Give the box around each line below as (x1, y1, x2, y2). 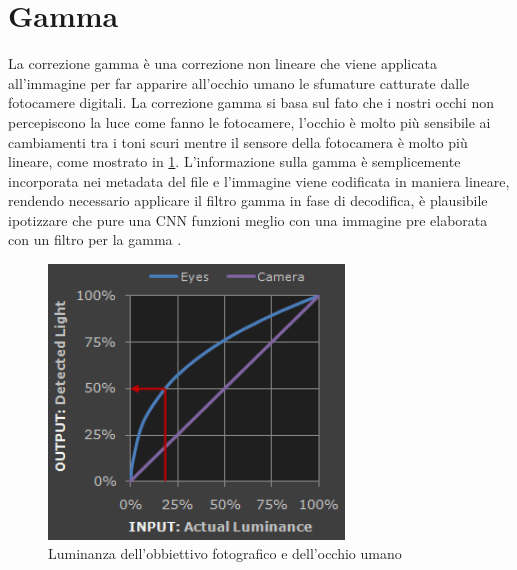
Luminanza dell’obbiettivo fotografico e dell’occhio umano (48, 543, 402, 564)
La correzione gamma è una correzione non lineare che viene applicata (8, 53, 437, 74)
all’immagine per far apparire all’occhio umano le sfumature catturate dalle (8, 72, 470, 93)
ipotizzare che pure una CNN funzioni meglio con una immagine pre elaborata (8, 209, 488, 230)
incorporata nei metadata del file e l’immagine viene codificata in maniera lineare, (8, 170, 510, 191)
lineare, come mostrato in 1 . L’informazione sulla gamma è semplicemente (8, 151, 461, 172)
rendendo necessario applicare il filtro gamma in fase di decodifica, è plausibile (8, 190, 488, 211)
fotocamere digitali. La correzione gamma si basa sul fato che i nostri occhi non (8, 92, 494, 113)
